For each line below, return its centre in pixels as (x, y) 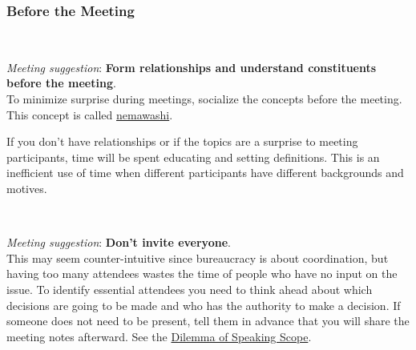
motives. (27, 188)
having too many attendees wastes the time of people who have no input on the (202, 274)
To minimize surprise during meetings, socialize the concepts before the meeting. (204, 99)
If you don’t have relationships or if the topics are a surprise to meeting (182, 141)
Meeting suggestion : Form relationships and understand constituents (192, 67)
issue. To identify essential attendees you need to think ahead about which (190, 289)
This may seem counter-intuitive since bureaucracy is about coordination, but (198, 257)
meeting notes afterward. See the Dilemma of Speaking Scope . (159, 336)
